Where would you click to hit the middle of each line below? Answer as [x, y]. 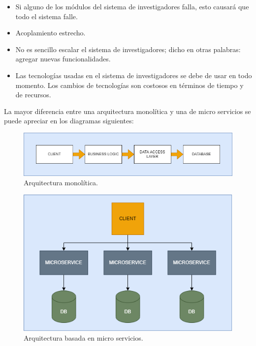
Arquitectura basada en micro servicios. [83, 338]
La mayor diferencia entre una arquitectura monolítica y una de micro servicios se [128, 111]
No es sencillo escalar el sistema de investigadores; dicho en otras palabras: [128, 49]
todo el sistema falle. [47, 16]
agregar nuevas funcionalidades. [63, 59]
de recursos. [33, 95]
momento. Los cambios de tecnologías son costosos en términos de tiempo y [129, 85]
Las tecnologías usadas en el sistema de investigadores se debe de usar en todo [134, 75]
